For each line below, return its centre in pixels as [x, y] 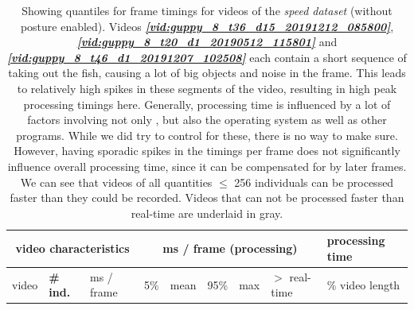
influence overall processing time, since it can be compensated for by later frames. [207, 166]
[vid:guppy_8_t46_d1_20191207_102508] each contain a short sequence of [207, 57]
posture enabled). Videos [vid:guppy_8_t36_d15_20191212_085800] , [207, 26]
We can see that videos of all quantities [116, 182]
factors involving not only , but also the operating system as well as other [207, 120]
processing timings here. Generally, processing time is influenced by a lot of [207, 104]
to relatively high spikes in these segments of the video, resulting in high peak [207, 88]
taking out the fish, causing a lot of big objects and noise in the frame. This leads [207, 73]
